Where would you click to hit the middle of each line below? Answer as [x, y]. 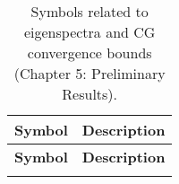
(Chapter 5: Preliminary [89, 73]
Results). [90, 94]
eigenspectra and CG [89, 32]
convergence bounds [89, 53]
